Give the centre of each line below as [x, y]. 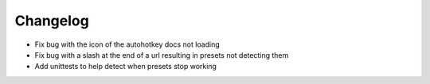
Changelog [52, 21]
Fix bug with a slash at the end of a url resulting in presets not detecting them [162, 55]
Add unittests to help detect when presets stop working [125, 67]
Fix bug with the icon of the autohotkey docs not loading [127, 44]
